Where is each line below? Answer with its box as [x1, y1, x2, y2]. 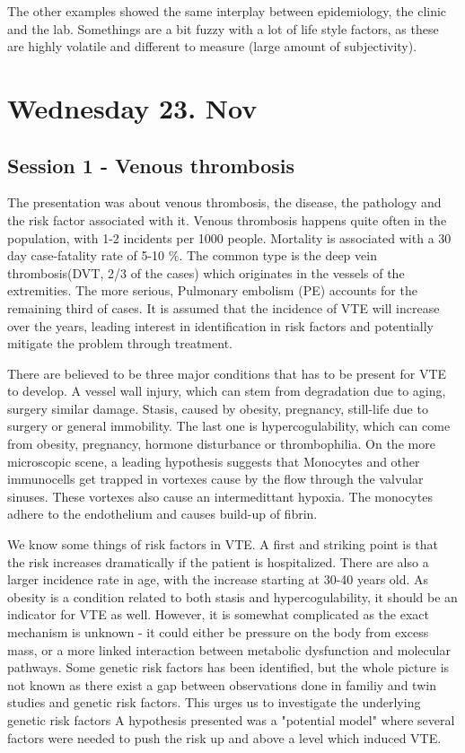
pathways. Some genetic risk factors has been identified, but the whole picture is [7, 658, 450, 677]
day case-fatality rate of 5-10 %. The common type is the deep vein [7, 246, 377, 265]
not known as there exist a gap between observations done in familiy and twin [7, 675, 436, 694]
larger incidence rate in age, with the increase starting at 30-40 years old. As [7, 570, 429, 589]
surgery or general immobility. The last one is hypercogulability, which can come [7, 416, 451, 435]
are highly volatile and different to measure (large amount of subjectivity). [7, 37, 417, 56]
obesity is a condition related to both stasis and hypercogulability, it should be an [7, 587, 458, 606]
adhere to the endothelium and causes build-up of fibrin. [7, 504, 318, 523]
